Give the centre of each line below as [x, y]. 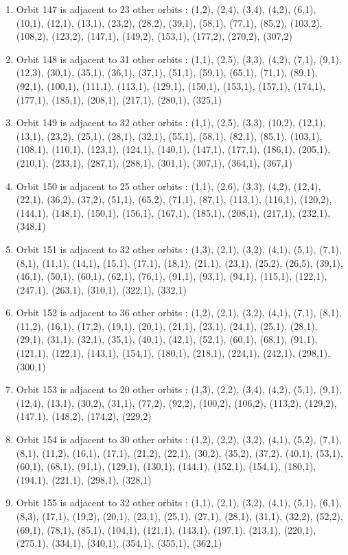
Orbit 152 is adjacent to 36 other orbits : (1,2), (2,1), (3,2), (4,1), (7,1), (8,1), [179, 312]
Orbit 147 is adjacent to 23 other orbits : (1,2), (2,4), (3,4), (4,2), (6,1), [166, 9]
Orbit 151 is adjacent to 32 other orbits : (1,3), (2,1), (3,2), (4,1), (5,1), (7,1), [179, 249]
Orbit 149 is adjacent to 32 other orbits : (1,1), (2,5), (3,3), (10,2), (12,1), [171, 122]
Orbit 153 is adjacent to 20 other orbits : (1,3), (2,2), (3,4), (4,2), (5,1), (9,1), [179, 389]
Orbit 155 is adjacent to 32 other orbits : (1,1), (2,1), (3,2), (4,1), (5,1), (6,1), [179, 503]
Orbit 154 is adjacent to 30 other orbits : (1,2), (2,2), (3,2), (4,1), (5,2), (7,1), [179, 439]
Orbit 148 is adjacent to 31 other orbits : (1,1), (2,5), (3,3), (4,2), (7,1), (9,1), [179, 59]
